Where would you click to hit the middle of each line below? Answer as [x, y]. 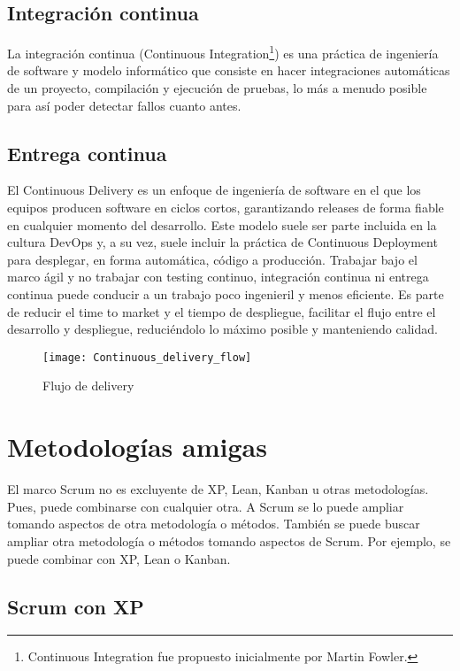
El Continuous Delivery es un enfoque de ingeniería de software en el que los [214, 190]
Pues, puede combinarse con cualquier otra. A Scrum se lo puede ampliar [206, 506]
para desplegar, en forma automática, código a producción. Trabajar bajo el [212, 259]
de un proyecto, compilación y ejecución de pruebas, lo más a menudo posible [217, 88]
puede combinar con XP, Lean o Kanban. [119, 558]
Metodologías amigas [137, 447]
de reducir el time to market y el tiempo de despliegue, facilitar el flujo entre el [222, 311]
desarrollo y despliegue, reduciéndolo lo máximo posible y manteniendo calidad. [222, 329]
